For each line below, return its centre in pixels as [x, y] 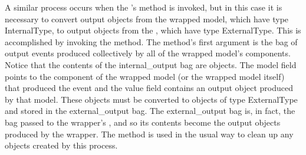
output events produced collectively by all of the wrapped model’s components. [148, 53]
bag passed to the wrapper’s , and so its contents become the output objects [143, 122]
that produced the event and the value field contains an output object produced [149, 88]
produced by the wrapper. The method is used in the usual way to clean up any [149, 134]
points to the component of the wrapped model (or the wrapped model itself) [145, 76]
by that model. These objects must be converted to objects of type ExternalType [151, 99]
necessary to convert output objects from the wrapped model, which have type [147, 18]
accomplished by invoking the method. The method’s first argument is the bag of [151, 41]
